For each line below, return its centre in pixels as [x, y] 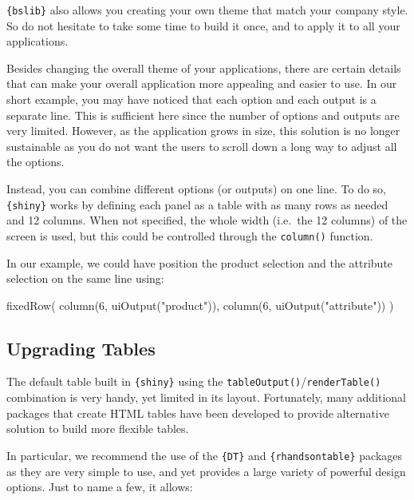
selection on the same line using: [85, 278]
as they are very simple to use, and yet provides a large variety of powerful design [206, 471]
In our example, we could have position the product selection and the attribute [200, 262]
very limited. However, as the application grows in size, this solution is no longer [203, 131]
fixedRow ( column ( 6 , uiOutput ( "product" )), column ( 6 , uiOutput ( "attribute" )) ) [200, 305]
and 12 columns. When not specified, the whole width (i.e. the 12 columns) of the [207, 220]
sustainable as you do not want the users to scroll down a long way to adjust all [202, 146]
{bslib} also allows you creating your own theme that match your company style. [207, 10]
